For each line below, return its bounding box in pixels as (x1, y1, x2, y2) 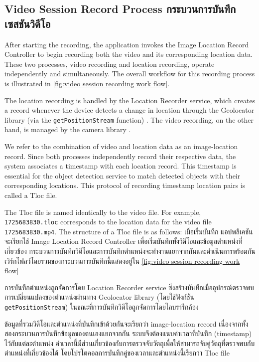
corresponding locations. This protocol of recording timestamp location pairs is (4, 180, 246, 190)
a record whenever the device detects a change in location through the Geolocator (4, 105, 255, 115)
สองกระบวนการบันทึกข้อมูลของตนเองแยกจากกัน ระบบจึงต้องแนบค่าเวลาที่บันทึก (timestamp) (4, 328, 252, 339)
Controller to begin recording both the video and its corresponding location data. (4, 49, 253, 59)
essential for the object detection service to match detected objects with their (4, 170, 241, 181)
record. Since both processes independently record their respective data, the (4, 151, 236, 161)
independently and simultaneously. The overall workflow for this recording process (4, 68, 255, 79)
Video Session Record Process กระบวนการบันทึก (4, 1, 236, 16)
